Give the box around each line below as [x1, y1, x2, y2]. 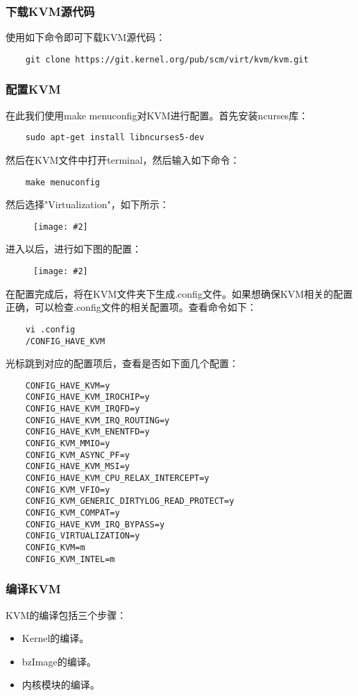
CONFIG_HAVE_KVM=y [25, 380, 110, 391]
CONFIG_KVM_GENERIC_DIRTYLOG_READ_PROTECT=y [25, 496, 235, 507]
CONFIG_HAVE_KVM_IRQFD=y [25, 404, 140, 414]
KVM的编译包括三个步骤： [6, 607, 127, 622]
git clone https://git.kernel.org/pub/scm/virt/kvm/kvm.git [25, 54, 309, 65]
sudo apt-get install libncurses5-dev [25, 133, 205, 143]
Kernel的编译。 [22, 631, 89, 645]
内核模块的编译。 [22, 677, 100, 692]
